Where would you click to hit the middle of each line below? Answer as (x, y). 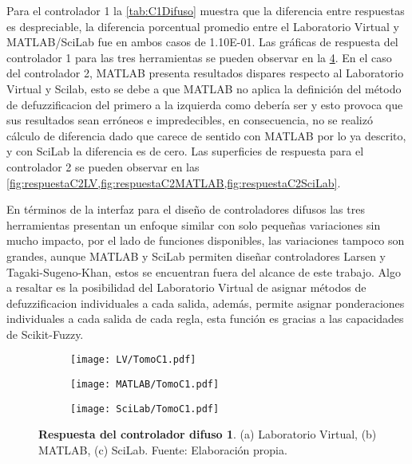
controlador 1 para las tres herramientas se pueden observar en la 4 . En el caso (199, 57)
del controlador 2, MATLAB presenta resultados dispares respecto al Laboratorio (205, 73)
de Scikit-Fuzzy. (45, 334)
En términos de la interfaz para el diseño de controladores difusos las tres (186, 209)
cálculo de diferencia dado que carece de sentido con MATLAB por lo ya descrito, (206, 135)
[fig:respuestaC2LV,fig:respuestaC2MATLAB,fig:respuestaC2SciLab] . (174, 182)
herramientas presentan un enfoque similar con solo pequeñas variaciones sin (194, 224)
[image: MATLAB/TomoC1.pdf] (145, 385)
